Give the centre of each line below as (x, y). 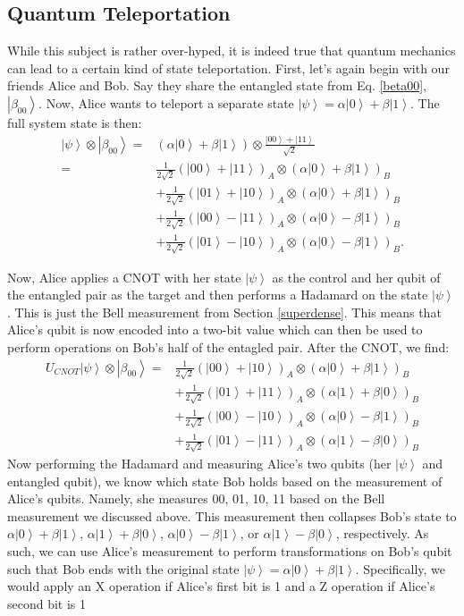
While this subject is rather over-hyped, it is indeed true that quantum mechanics (232, 51)
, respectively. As (382, 533)
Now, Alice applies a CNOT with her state (124, 277)
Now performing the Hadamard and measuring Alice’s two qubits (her (199, 464)
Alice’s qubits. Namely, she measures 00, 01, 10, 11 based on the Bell (196, 498)
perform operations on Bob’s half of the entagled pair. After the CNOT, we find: (228, 347)
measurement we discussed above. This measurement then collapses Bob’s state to (232, 515)
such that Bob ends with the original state (123, 568)
